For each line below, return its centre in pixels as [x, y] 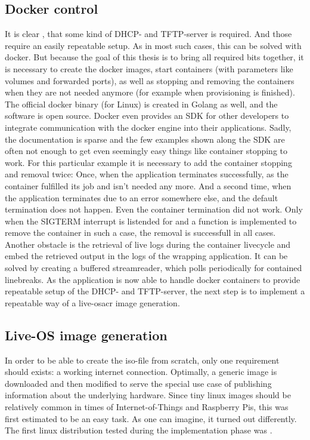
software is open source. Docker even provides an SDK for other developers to [147, 116]
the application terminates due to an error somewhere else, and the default [142, 197]
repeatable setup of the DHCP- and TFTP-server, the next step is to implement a [155, 291]
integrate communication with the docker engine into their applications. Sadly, [148, 127]
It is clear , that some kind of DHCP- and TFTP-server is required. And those [148, 34]
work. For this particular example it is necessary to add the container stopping [148, 162]
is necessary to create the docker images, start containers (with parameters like [149, 68]
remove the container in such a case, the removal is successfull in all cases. [140, 233]
